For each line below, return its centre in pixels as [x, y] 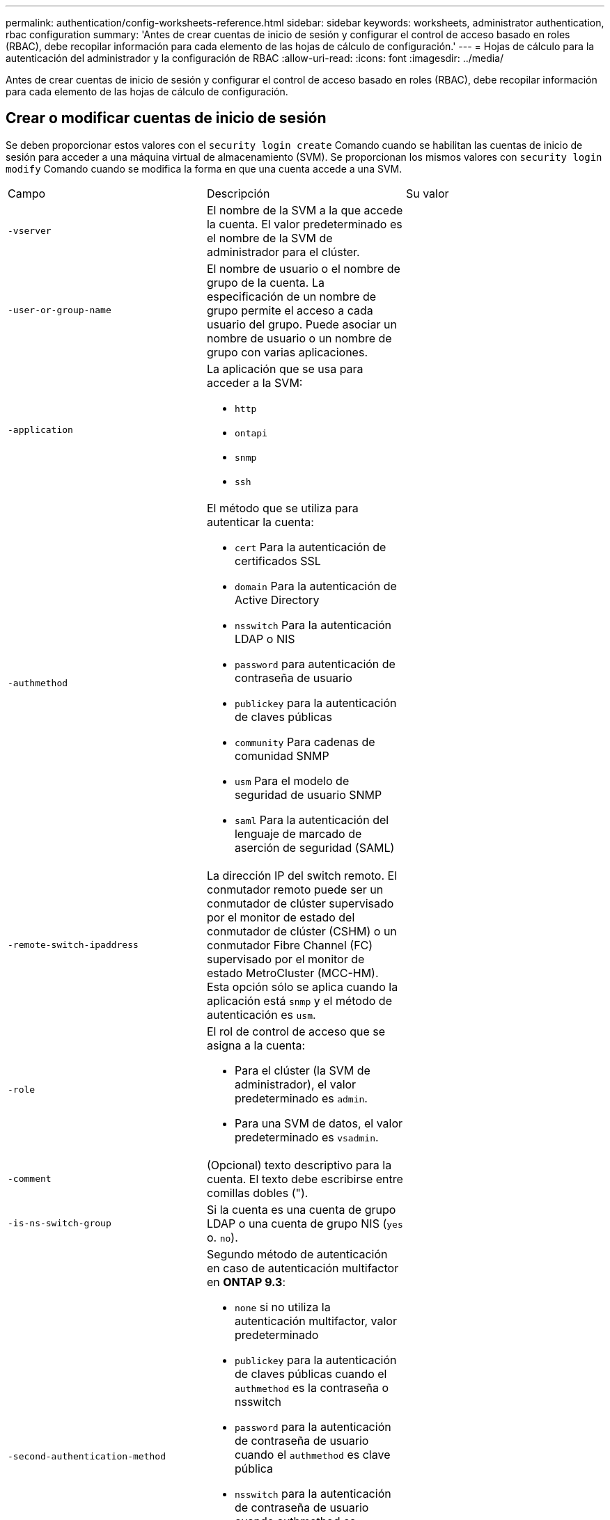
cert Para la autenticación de [310, 547]
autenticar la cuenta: [260, 522]
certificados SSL [277, 561]
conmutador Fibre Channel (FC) [290, 945]
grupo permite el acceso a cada [290, 310]
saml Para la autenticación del [312, 820]
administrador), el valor [295, 1084]
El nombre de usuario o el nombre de [303, 268]
